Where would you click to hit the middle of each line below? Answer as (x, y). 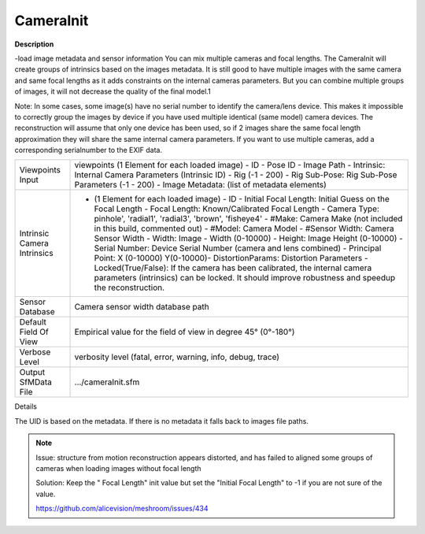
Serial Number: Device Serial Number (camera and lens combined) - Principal (238, 248)
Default (33, 322)
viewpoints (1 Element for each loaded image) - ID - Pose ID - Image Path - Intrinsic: (230, 165)
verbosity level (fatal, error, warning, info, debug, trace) (177, 357)
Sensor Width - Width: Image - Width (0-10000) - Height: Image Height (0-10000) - (248, 239)
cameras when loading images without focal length (118, 469)
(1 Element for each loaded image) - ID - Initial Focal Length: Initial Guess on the (242, 199)
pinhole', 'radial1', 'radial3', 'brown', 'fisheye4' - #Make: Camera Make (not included (248, 219)
